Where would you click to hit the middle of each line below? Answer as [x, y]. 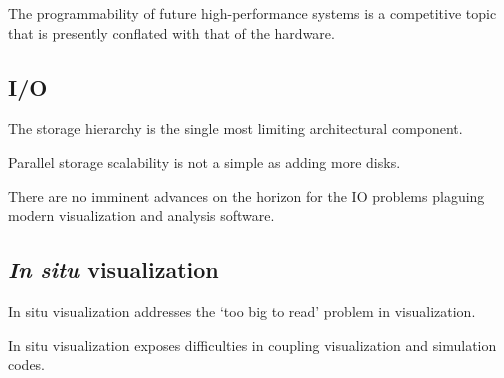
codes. [27, 364]
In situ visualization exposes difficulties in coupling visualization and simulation [252, 344]
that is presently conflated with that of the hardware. [171, 32]
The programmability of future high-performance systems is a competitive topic [252, 13]
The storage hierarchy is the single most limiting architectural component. [235, 128]
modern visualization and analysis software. [141, 215]
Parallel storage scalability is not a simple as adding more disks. [204, 161]
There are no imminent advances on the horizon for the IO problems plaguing [246, 195]
